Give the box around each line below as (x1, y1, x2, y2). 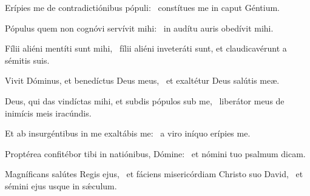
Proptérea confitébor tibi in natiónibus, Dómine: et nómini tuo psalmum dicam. (5, 147, 306, 160)
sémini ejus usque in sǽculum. (5, 179, 117, 192)
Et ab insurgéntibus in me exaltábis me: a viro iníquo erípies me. (5, 127, 251, 140)
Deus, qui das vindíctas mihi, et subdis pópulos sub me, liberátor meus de (5, 94, 285, 107)
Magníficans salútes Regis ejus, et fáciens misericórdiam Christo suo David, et (5, 167, 303, 180)
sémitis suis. (5, 53, 50, 66)
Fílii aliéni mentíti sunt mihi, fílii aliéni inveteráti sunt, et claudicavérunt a (5, 42, 287, 55)
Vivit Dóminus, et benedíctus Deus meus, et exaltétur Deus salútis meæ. (5, 74, 280, 87)
